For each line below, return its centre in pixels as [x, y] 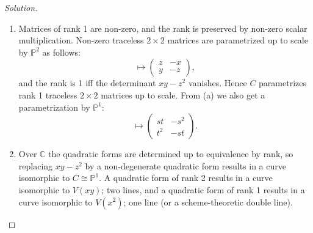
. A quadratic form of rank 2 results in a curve [186, 178]
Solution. [21, 7]
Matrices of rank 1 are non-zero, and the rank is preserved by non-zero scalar [163, 28]
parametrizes [282, 83]
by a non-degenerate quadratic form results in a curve [185, 165]
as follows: [61, 52]
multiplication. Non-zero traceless [81, 40]
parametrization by [54, 107]
